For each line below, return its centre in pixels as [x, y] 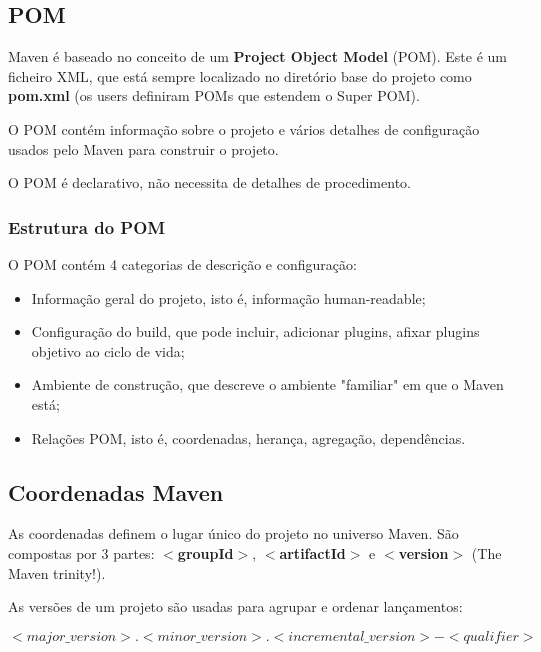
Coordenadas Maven [116, 491]
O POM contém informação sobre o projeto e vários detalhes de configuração [244, 128]
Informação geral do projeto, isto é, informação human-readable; [228, 297]
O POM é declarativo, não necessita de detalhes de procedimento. [209, 182]
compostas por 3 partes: [81, 552]
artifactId [312, 552]
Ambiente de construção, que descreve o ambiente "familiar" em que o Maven [267, 384]
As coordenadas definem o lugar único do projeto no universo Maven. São [233, 533]
